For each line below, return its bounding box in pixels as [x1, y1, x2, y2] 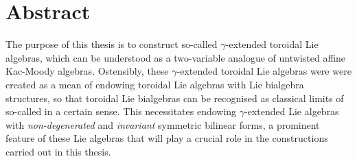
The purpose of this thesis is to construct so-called [5, 37, 218, 51]
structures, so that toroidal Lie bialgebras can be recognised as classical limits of [5, 90, 344, 105]
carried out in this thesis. [5, 144, 111, 158]
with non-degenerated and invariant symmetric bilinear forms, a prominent [5, 117, 320, 132]
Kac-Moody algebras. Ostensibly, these [5, 64, 169, 78]
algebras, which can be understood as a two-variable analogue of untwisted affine [5, 50, 346, 64]
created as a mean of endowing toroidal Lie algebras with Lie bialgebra [5, 77, 304, 91]
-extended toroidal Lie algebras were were [176, 64, 352, 78]
